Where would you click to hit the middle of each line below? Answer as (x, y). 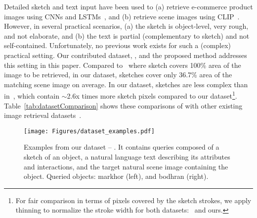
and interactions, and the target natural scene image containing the (126, 166)
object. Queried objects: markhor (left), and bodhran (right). (116, 176)
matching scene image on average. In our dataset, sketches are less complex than (126, 84)
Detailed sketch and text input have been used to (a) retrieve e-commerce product (128, 6)
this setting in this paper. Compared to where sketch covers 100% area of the (123, 65)
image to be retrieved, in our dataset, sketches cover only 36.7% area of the (118, 75)
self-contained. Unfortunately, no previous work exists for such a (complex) (118, 45)
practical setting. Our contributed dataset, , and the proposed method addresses (126, 55)
